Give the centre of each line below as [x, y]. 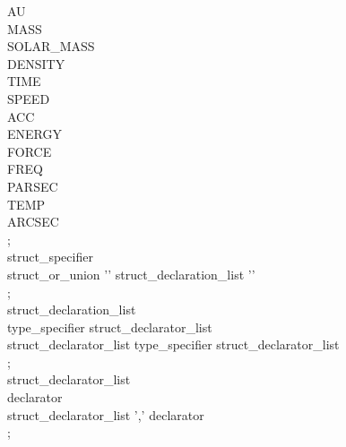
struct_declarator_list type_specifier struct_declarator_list [173, 344]
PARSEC [33, 186]
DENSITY [36, 63]
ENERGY [35, 134]
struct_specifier [50, 257]
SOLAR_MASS [51, 46]
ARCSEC [33, 222]
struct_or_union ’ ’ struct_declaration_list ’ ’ [131, 274]
